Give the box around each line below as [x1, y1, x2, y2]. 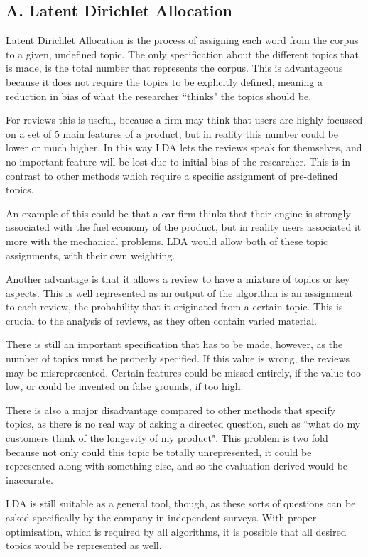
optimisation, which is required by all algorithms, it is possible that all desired [6, 524, 347, 539]
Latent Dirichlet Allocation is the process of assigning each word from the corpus [6, 33, 359, 48]
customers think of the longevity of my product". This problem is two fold [6, 431, 328, 445]
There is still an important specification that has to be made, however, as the [6, 337, 343, 352]
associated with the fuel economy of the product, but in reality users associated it [6, 220, 362, 234]
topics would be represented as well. [6, 538, 162, 553]
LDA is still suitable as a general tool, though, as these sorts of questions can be [6, 496, 356, 511]
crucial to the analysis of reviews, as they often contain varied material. [6, 313, 317, 328]
